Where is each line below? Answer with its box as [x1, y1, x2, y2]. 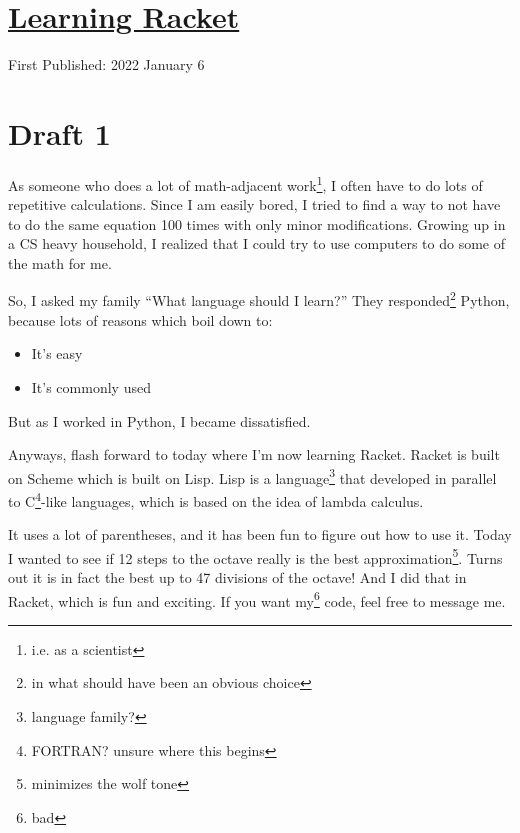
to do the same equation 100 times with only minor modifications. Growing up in [8, 213, 506, 234]
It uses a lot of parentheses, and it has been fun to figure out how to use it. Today [8, 524, 512, 545]
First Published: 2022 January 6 [8, 54, 205, 75]
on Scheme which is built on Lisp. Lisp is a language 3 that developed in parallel [8, 464, 497, 488]
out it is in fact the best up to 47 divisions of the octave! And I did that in [8, 567, 467, 588]
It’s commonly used [31, 376, 151, 397]
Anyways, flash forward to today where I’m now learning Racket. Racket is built [8, 444, 500, 465]
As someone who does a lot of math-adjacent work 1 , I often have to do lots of [8, 171, 483, 195]
